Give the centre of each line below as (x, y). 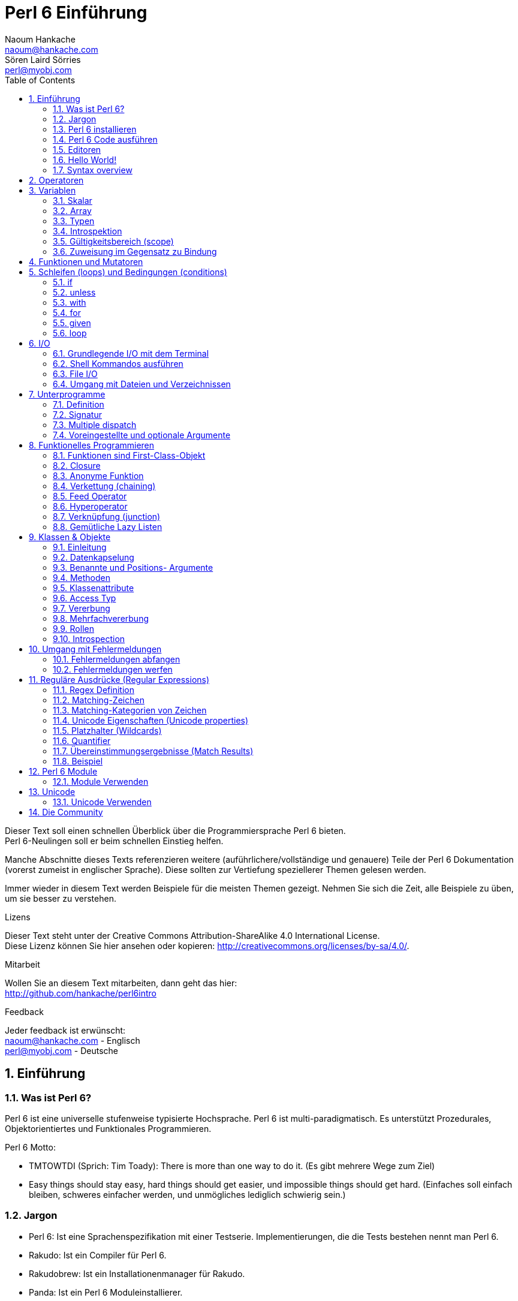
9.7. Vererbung (82, 608)
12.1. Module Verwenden (101, 781)
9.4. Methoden (82, 577)
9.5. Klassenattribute (94, 588)
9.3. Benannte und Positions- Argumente (133, 567)
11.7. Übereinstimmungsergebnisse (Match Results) (153, 751)
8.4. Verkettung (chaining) (104, 486)
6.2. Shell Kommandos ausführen (118, 363)
